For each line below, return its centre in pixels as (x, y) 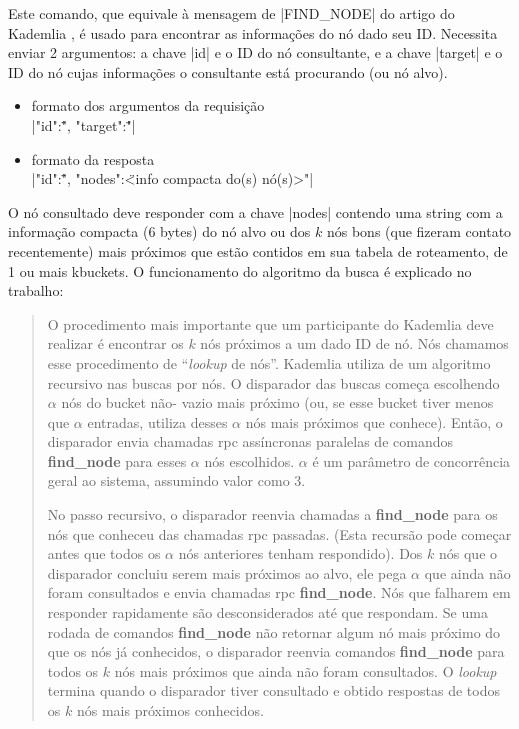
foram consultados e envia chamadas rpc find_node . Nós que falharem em (279, 592)
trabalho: (36, 290)
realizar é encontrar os (115, 343)
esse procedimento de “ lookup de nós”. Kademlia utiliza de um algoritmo (269, 362)
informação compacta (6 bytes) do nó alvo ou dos (159, 231)
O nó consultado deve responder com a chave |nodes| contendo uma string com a (255, 211)
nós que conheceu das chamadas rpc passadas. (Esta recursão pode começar (279, 533)
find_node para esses (117, 460)
